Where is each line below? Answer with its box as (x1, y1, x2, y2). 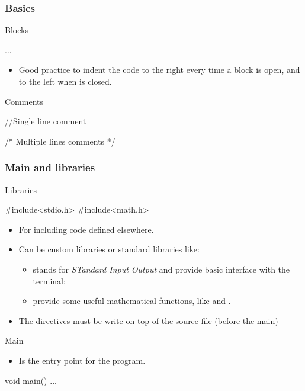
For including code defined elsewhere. (18, 223, 154, 235)
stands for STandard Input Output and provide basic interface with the (33, 262, 290, 275)
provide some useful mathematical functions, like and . (33, 294, 231, 307)
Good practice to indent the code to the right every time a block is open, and (18, 63, 300, 76)
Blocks (5, 24, 28, 36)
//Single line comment (5, 115, 86, 127)
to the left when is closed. (18, 75, 112, 87)
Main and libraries (5, 160, 95, 175)
